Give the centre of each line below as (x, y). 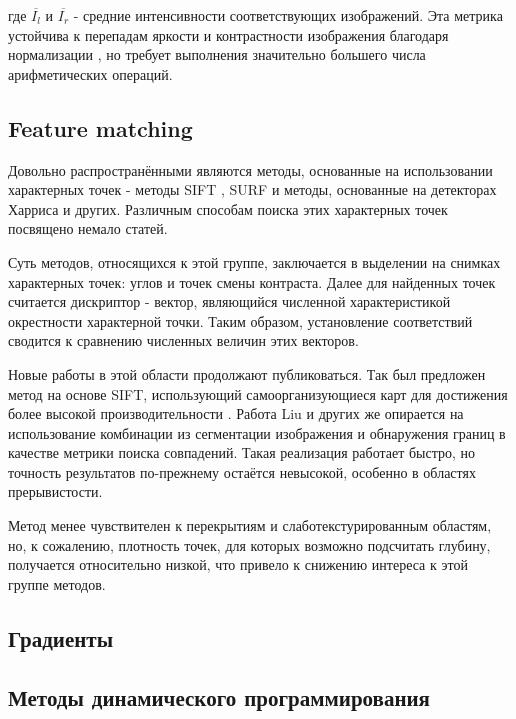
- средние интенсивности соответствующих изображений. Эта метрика (288, 15)
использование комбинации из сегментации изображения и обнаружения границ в (257, 432)
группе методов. (57, 583)
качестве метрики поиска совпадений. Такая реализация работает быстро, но (242, 452)
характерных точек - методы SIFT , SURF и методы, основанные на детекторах (252, 189)
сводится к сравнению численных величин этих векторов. (183, 340)
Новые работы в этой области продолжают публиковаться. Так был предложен (247, 373)
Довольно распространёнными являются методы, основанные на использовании (250, 169)
